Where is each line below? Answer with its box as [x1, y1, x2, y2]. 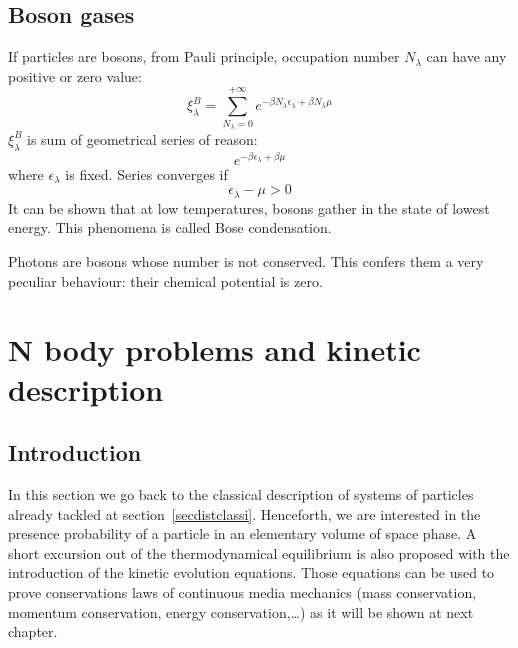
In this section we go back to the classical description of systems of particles [8, 483, 474, 504]
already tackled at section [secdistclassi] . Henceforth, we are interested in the [8, 503, 481, 524]
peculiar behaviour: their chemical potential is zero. [8, 270, 323, 291]
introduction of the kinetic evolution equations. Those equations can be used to [8, 562, 495, 583]
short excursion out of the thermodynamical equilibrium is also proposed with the [8, 542, 510, 563]
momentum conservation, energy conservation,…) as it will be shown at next [8, 601, 474, 622]
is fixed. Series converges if [65, 163, 228, 184]
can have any [426, 46, 507, 67]
